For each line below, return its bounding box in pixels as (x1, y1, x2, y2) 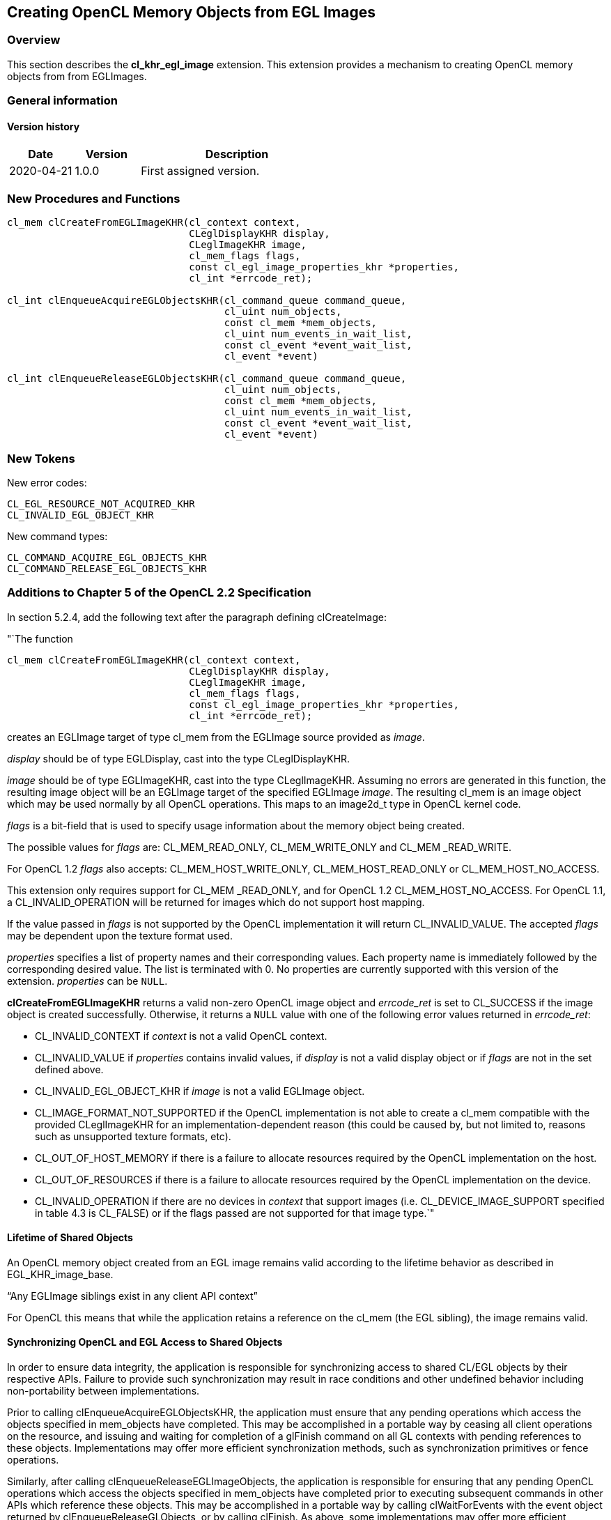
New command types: (7, 530, 108, 542)
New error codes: (7, 476, 87, 489)
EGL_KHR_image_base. (7, 1268, 114, 1280)
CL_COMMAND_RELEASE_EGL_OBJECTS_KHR (7, 562, 207, 574)
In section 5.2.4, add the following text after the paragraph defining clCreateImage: (7, 611, 387, 623)
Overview (7, 33, 61, 47)
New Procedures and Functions (7, 191, 180, 206)
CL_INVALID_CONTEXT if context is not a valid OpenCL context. (35, 1029, 327, 1042)
